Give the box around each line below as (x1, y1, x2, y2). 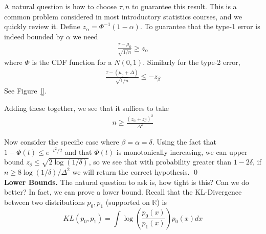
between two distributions (4, 196, 85, 207)
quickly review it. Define (4, 21, 80, 32)
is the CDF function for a (32, 57, 112, 67)
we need (73, 31, 98, 41)
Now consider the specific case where (4, 136, 119, 147)
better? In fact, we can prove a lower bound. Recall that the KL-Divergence (4, 186, 242, 197)
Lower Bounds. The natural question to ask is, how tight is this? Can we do (4, 176, 249, 187)
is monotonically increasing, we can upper (116, 146, 248, 157)
